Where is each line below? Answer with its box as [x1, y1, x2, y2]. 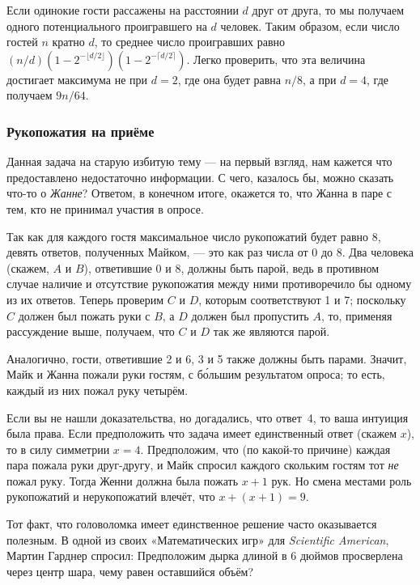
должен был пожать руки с [18, 307, 151, 324]
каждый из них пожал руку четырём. [6, 381, 189, 398]
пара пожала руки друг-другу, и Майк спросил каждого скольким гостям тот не [6, 456, 399, 473]
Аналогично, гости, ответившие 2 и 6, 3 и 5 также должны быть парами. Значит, [6, 350, 407, 367]
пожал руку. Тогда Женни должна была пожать [6, 472, 239, 489]
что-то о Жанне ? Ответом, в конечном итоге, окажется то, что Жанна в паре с [6, 184, 392, 201]
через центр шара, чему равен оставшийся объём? [6, 562, 254, 579]
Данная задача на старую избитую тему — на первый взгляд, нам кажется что [6, 153, 392, 170]
